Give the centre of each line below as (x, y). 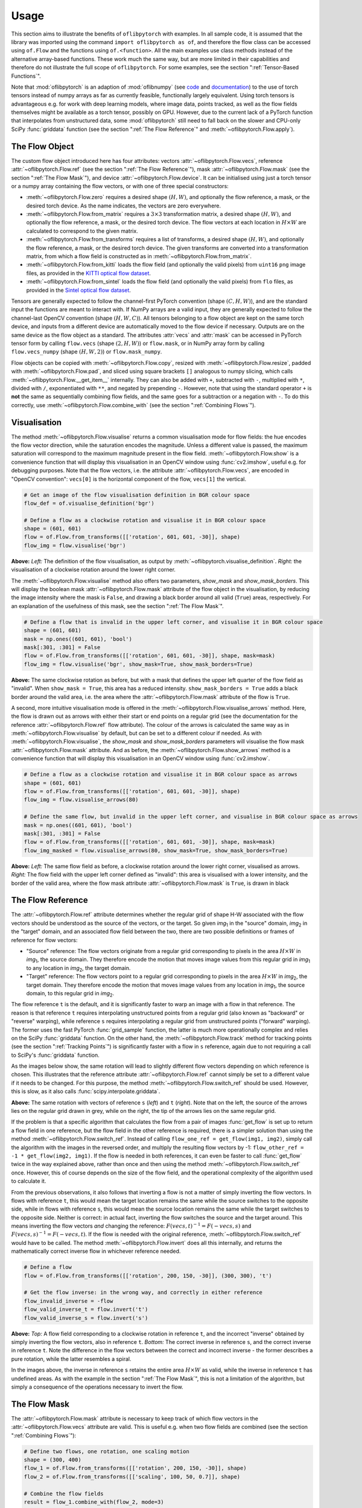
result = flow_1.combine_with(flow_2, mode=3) (94, 1502)
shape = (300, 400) (52, 1459)
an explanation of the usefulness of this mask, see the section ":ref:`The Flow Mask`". (117, 606)
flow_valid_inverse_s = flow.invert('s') (86, 1318)
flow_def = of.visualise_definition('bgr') (89, 503)
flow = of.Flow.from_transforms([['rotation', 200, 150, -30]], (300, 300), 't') (148, 1275)
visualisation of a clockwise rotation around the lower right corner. (94, 569)
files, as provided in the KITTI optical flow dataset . (88, 273)
